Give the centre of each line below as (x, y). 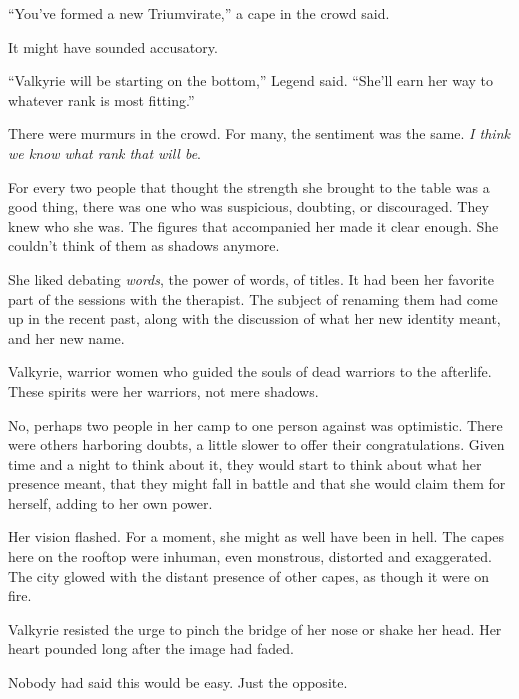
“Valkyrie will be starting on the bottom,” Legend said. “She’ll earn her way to (251, 80)
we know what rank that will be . (104, 152)
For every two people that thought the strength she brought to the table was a (249, 186)
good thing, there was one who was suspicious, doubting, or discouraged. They (248, 206)
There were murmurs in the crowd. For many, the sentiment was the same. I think (259, 133)
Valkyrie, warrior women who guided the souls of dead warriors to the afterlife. (250, 371)
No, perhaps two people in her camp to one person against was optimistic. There (255, 424)
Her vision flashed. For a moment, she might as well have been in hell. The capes (256, 536)
